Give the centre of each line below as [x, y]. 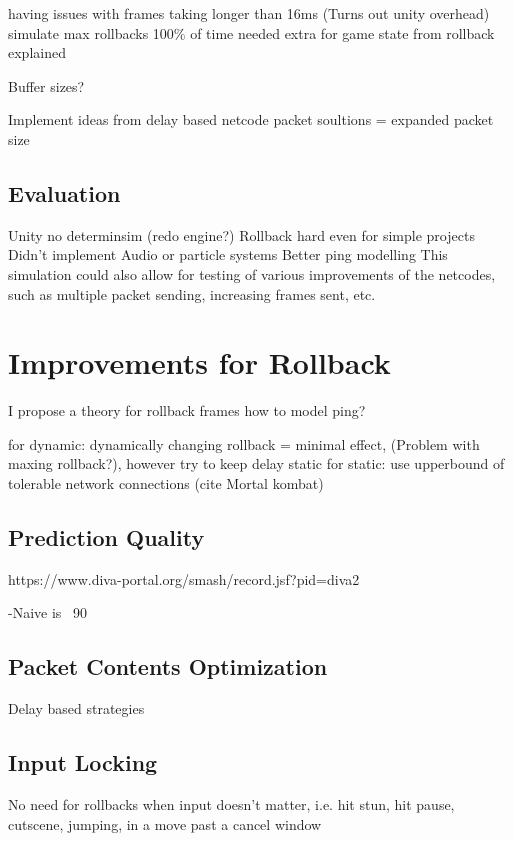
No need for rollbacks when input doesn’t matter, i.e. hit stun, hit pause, [231, 804]
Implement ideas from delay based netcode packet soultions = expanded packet [251, 119]
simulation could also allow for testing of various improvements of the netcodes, [252, 273]
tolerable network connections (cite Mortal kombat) [166, 483]
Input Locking [83, 762]
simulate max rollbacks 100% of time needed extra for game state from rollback [251, 32]
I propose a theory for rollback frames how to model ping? [187, 410]
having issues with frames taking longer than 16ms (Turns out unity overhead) [249, 13]
